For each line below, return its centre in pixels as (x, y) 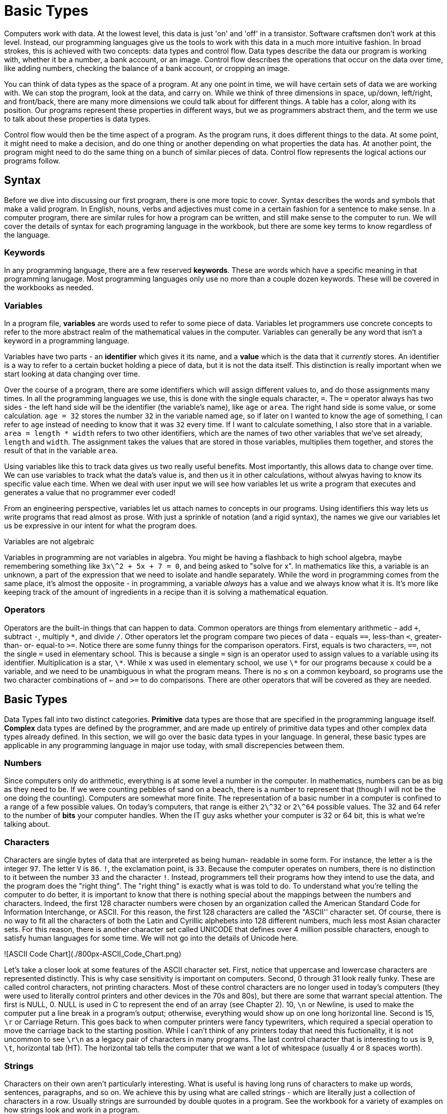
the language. (27, 235)
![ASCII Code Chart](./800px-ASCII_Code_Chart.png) (93, 954)
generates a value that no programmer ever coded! (90, 493)
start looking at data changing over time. (72, 374)
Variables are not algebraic (49, 542)
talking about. (27, 824)
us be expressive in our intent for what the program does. (101, 526)
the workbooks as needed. (49, 288)
